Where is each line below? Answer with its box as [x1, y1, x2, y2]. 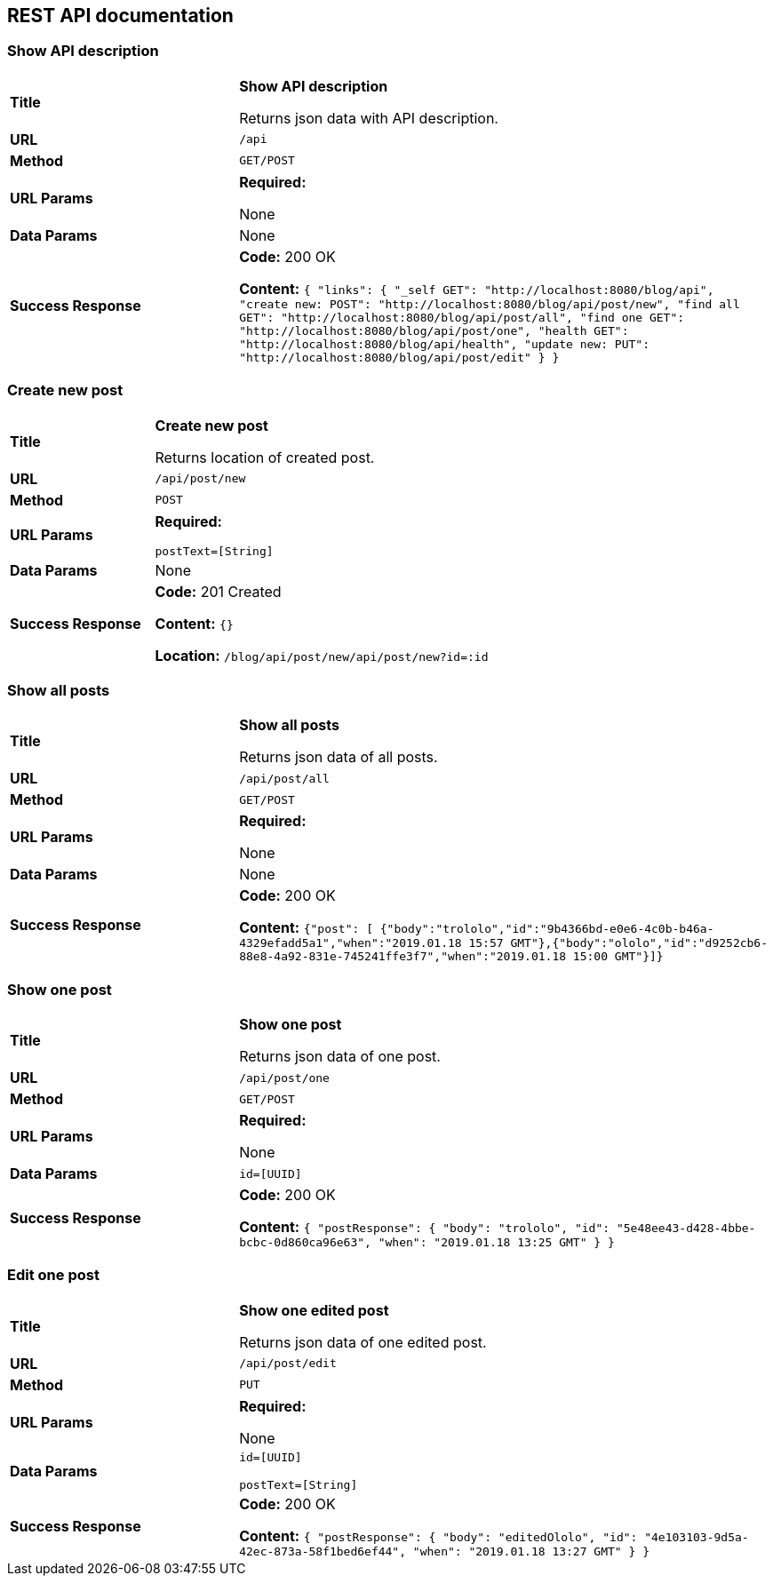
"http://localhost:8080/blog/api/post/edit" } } [239, 350, 560, 364]
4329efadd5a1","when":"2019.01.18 [239, 936, 462, 951]
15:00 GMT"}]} [572, 950, 664, 964]
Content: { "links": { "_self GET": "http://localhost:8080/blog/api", [239, 279, 714, 298]
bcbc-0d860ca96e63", [239, 1236, 371, 1250]
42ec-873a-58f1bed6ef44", [239, 1544, 407, 1558]
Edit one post [7, 1266, 100, 1285]
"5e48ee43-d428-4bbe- [616, 1221, 756, 1236]
